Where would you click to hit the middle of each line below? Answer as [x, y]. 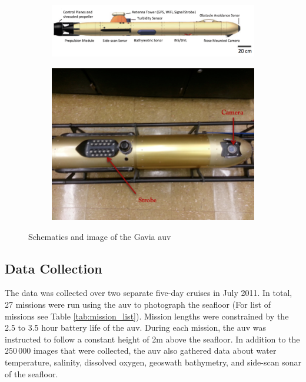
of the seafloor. [31, 373]
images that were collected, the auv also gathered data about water [155, 350]
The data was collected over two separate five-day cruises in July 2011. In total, [149, 293]
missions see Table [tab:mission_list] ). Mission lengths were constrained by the [147, 316]
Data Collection [54, 268]
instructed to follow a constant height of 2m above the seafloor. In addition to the [152, 339]
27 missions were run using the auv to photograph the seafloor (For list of [138, 304]
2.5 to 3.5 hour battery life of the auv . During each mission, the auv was [135, 327]
